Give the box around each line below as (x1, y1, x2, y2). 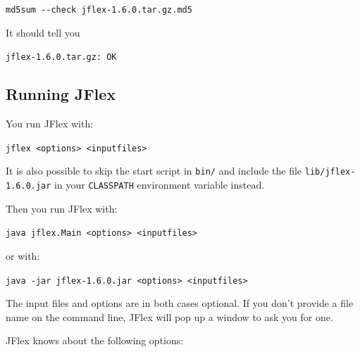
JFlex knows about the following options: (6, 333, 184, 348)
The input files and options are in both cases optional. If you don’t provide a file (6, 296, 354, 310)
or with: (6, 248, 40, 263)
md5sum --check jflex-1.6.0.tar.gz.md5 (6, 5, 192, 15)
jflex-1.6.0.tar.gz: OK (6, 52, 117, 63)
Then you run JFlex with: (6, 201, 118, 215)
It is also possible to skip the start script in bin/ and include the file (6, 163, 302, 178)
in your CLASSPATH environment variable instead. (54, 177, 265, 192)
